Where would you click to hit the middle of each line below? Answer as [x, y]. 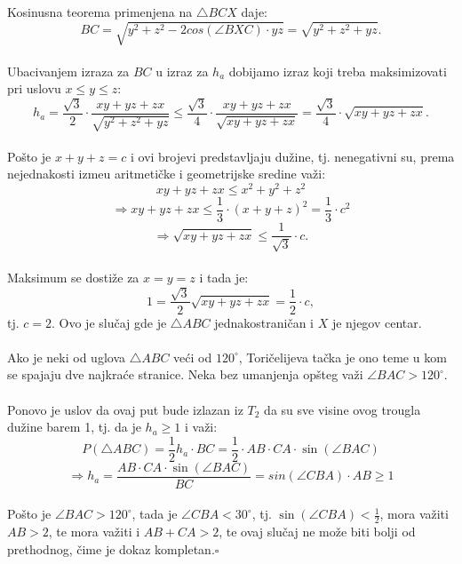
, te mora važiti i [94, 532]
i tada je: [224, 278]
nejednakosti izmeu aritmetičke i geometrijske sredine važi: [167, 174]
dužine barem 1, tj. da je [74, 427]
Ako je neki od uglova [66, 357]
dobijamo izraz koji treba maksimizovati [338, 71]
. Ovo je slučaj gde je [109, 322]
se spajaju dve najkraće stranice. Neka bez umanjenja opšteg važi [185, 374]
